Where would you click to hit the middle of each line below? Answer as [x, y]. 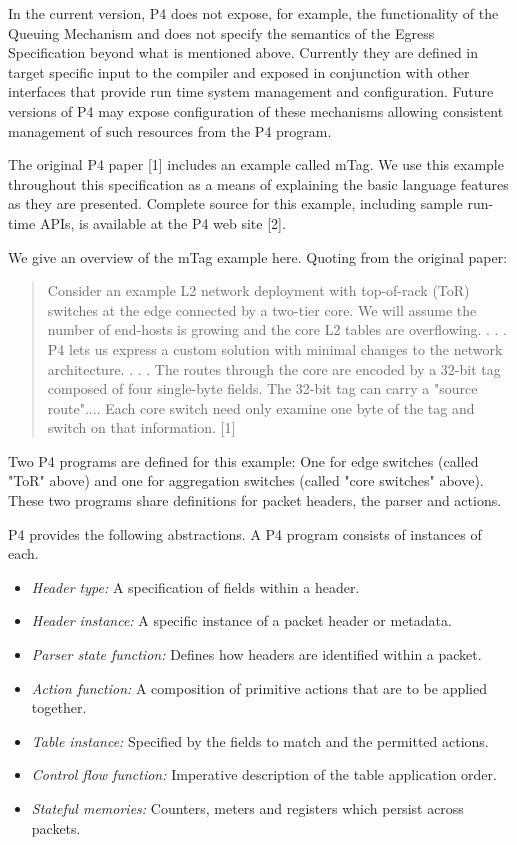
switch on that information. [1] [141, 427]
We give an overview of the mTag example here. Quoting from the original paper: [258, 256]
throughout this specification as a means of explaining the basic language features [258, 183]
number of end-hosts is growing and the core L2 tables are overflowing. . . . [277, 329]
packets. [56, 827]
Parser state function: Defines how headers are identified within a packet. [256, 654]
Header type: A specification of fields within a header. [195, 586]
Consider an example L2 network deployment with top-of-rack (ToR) [258, 290]
